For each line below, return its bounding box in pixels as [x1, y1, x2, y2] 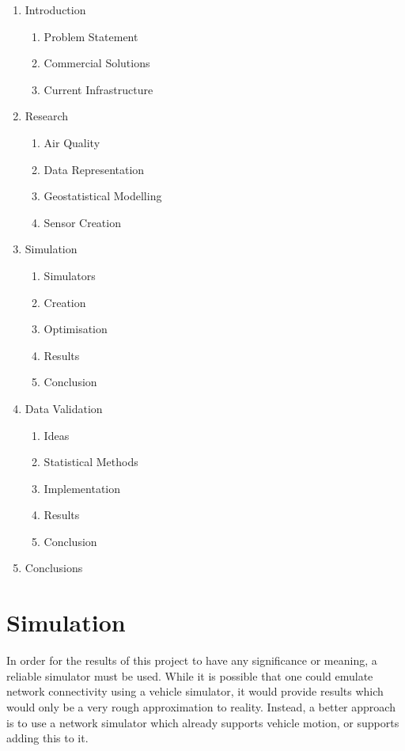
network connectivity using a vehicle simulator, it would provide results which [6, 683, 384, 700]
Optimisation [44, 321, 108, 337]
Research [25, 108, 69, 124]
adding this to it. [6, 730, 89, 746]
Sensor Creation [44, 214, 121, 230]
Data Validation [25, 400, 103, 416]
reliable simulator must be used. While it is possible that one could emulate [6, 667, 373, 684]
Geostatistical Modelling [44, 188, 162, 204]
